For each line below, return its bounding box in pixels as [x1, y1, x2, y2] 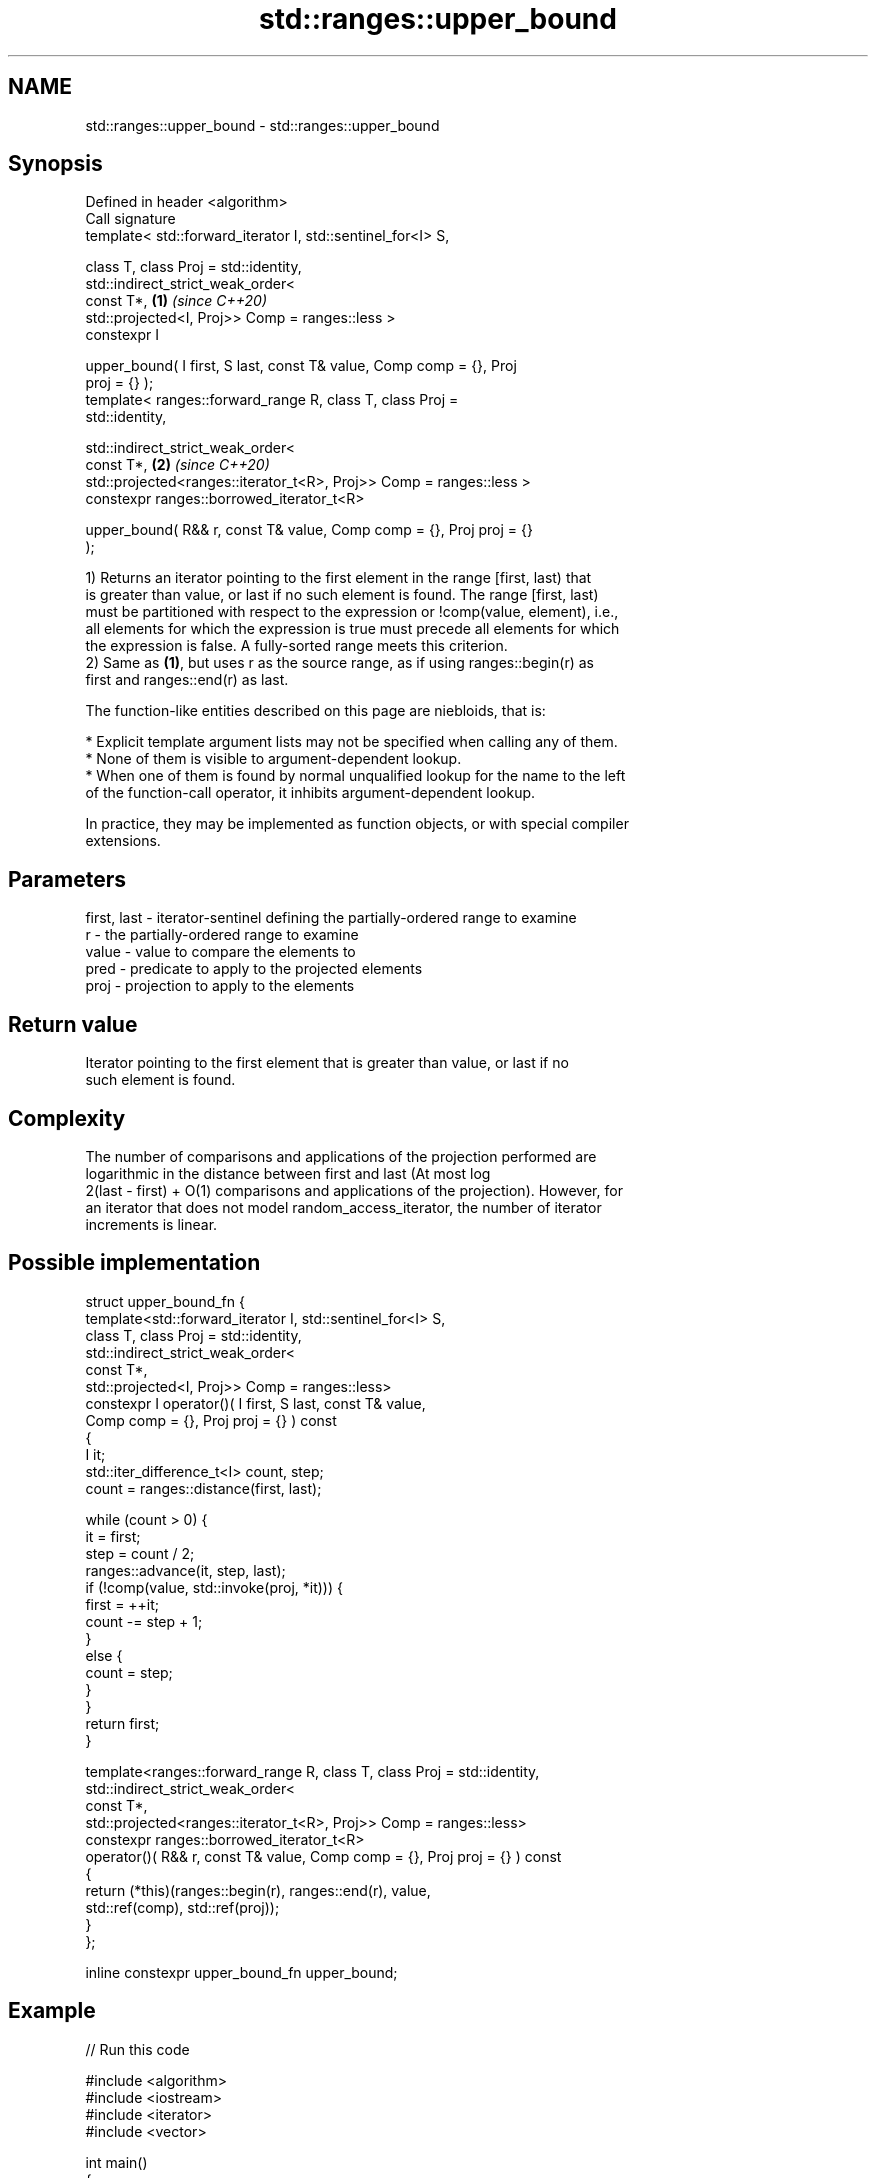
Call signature [85, 210, 176, 228]
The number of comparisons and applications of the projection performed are [85, 1147, 597, 1165]
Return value [8, 1011, 138, 1037]
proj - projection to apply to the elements [85, 977, 355, 995]
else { [85, 1646, 123, 1664]
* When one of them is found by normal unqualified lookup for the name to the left [85, 767, 626, 785]
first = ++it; [85, 1595, 160, 1613]
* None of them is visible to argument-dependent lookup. [85, 750, 462, 768]
